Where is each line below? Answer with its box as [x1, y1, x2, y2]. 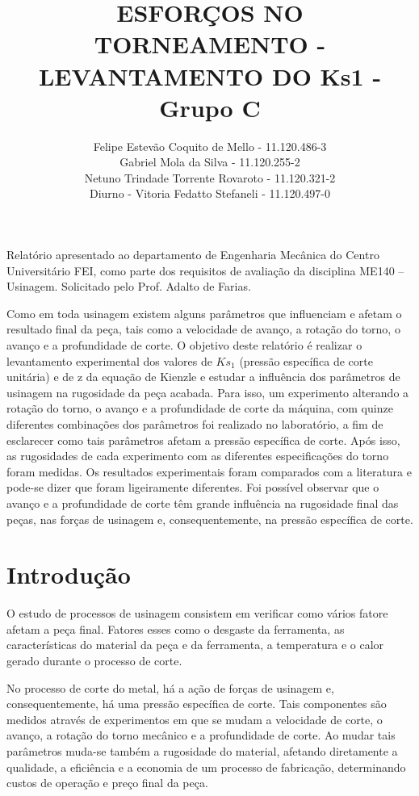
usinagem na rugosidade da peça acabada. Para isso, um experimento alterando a [6, 383, 409, 400]
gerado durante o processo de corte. [6, 652, 182, 669]
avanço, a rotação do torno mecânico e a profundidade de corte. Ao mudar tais [6, 727, 396, 744]
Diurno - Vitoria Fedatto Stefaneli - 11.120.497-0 [90, 185, 330, 202]
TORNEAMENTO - [94, 27, 326, 61]
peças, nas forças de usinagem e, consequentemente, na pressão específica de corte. [6, 510, 413, 527]
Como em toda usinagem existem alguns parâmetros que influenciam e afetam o [6, 304, 402, 321]
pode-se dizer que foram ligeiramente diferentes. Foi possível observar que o [6, 479, 379, 496]
